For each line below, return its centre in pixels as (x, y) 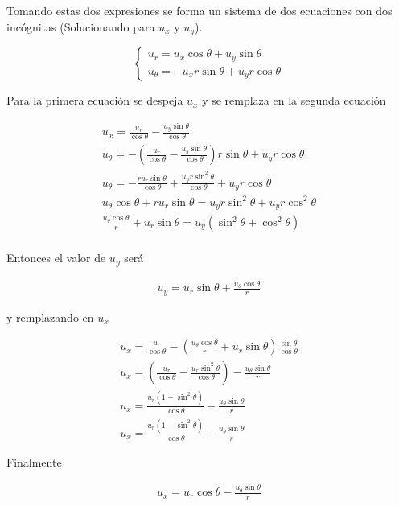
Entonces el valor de (56, 258)
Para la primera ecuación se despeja (95, 100)
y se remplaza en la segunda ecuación (294, 100)
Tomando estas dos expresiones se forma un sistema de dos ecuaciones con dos (199, 10)
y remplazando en (50, 317)
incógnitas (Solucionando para (81, 26)
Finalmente (34, 461)
